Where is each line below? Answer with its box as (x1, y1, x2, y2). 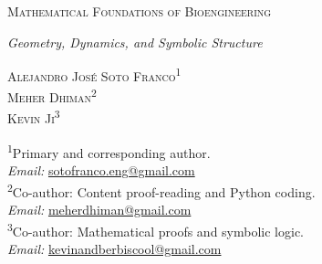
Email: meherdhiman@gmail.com (7, 200, 192, 219)
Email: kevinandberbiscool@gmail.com (7, 238, 222, 258)
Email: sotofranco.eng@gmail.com (7, 161, 195, 180)
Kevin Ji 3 (7, 106, 60, 128)
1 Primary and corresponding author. (7, 140, 211, 162)
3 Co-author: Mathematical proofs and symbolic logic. (7, 218, 304, 240)
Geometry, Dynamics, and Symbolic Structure (7, 32, 263, 51)
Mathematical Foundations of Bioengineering (7, 2, 272, 20)
